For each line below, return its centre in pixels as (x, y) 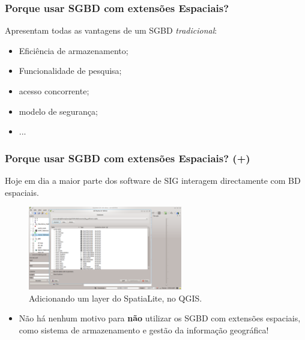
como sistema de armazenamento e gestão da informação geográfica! (144, 329)
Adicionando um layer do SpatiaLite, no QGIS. (116, 298)
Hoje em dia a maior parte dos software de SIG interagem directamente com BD (153, 180)
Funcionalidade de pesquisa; (70, 71)
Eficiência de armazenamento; (74, 50)
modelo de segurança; (58, 111)
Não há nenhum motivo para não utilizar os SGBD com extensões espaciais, (160, 318)
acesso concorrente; (54, 91)
